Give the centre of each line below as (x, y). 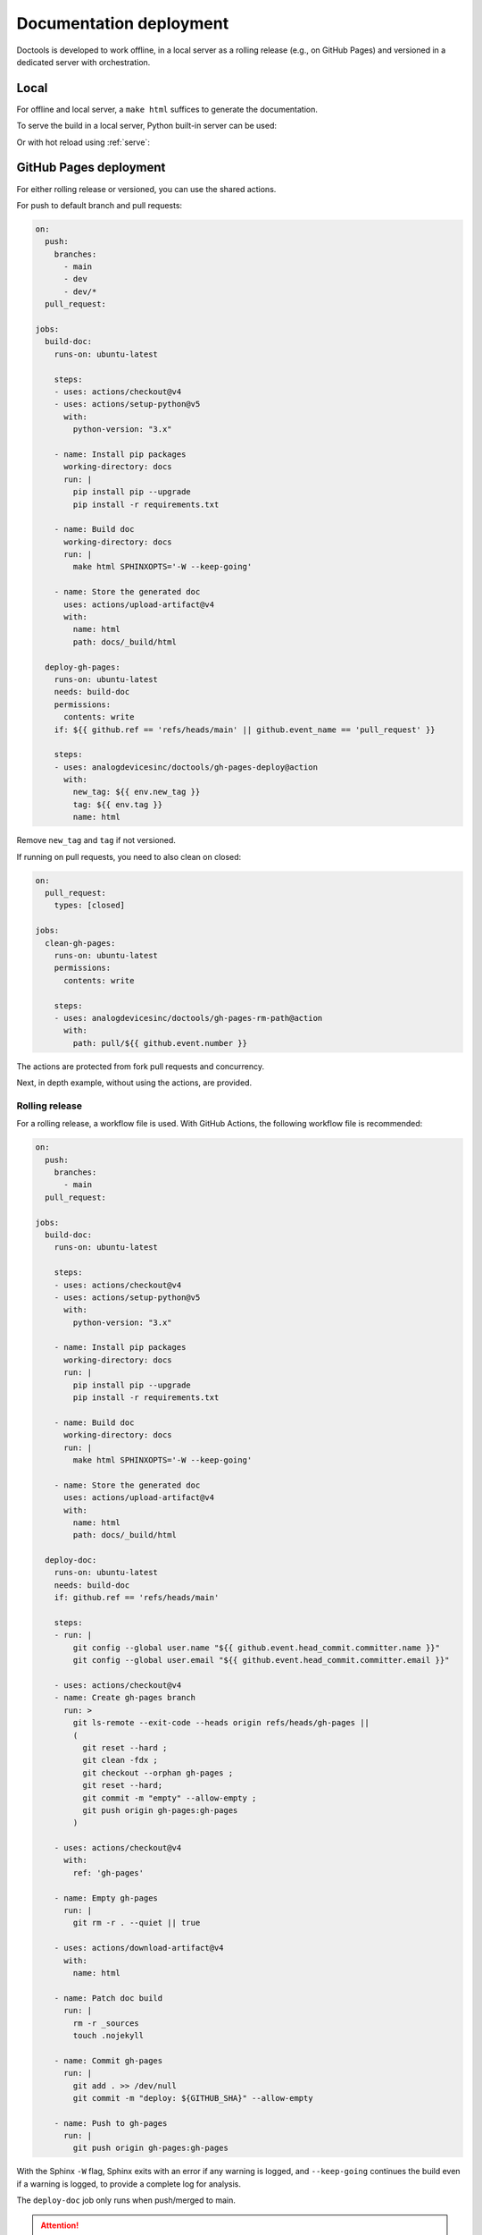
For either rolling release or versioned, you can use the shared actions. (146, 189)
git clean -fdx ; (120, 1760)
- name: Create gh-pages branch (125, 1698)
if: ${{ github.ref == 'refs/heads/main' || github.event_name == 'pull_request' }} (245, 730)
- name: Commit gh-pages (108, 2060)
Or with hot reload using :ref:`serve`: (83, 142)
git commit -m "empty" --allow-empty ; (169, 1798)
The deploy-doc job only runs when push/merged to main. (126, 2200)
